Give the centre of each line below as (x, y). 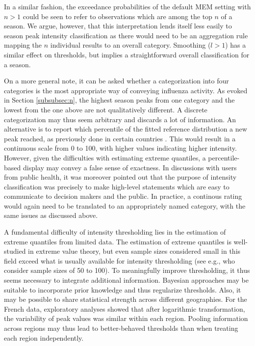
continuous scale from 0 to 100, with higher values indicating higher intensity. (120, 148)
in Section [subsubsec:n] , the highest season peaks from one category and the (119, 100)
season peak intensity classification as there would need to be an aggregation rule (126, 35)
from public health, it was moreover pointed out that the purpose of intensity (120, 177)
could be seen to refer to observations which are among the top (117, 16)
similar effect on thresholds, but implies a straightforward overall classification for (127, 54)
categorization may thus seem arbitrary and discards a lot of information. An (120, 119)
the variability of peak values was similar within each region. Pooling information (126, 318)
